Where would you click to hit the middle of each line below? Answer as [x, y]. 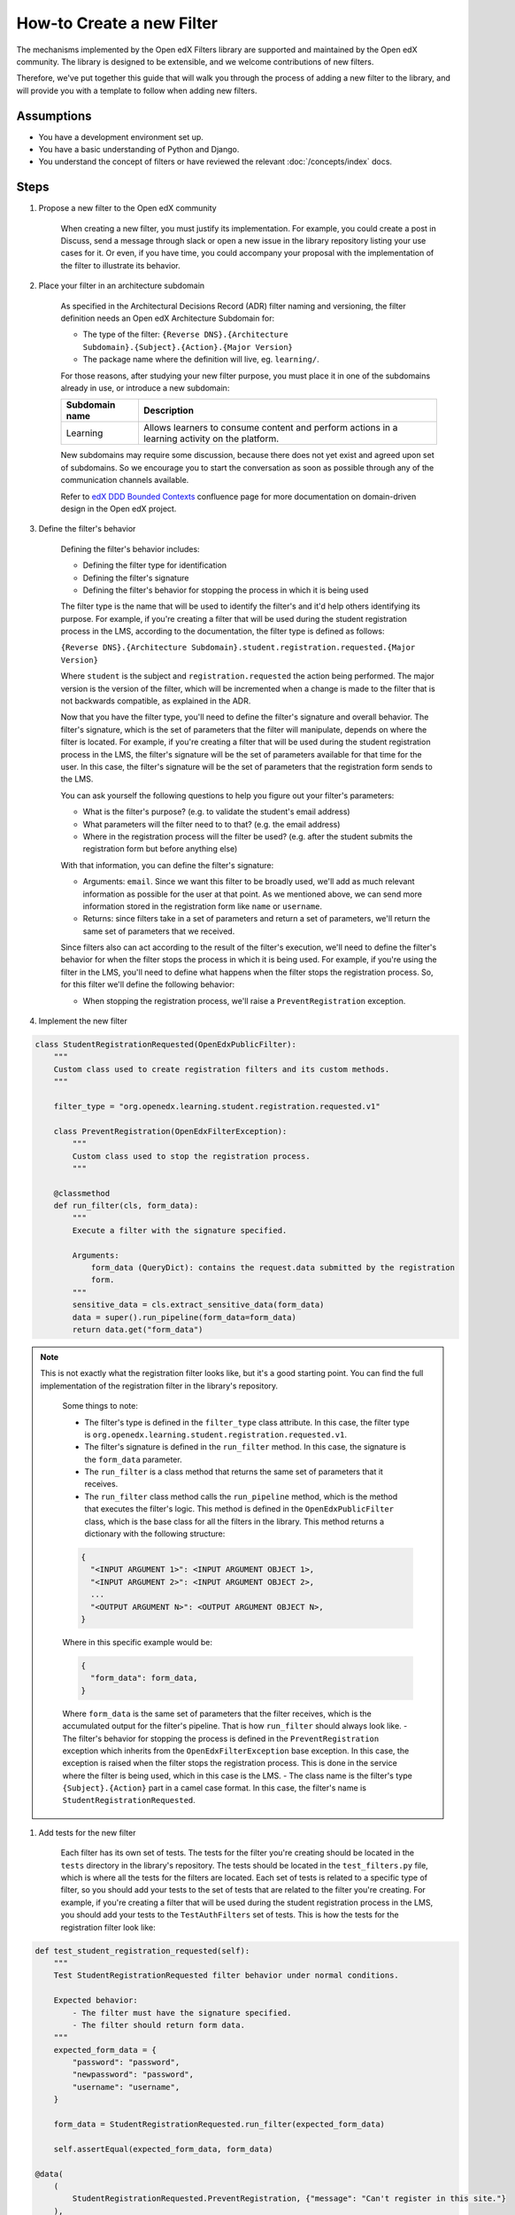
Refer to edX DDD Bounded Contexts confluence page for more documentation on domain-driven [238, 496]
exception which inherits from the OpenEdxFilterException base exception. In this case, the [236, 1751]
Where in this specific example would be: [137, 1642]
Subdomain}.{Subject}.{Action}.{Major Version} [188, 347]
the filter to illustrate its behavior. [120, 265]
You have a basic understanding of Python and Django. [139, 150]
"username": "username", [126, 2087]
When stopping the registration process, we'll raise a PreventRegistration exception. [244, 1000]
